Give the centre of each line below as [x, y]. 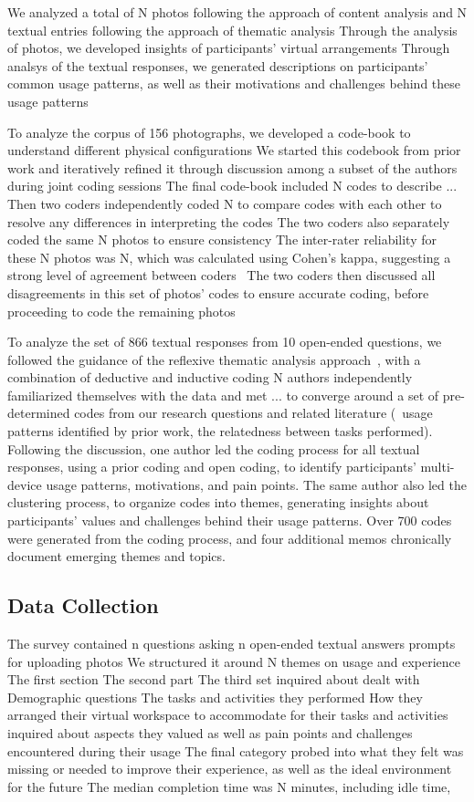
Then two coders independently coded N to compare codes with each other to [225, 203]
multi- [437, 467]
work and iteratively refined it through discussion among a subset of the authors [232, 167]
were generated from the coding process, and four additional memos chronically [230, 538]
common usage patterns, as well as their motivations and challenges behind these [234, 83]
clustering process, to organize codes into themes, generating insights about [218, 502]
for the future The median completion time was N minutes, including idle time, [229, 786]
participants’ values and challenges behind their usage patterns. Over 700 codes [230, 521]
